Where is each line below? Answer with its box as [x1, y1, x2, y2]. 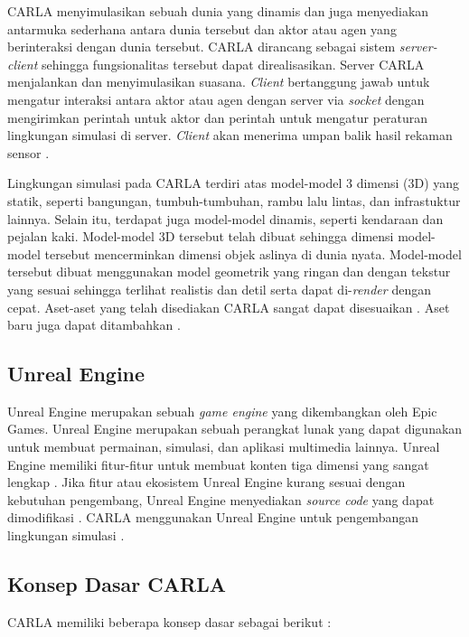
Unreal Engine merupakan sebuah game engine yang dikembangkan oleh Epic [7, 401, 437, 420]
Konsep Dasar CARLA [7, 570, 226, 598]
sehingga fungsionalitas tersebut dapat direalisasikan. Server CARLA [41, 54, 425, 73]
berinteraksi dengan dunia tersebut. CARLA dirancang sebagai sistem [7, 37, 396, 56]
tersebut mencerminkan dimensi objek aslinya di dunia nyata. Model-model [44, 244, 462, 263]
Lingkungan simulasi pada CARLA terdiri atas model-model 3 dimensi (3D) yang [7, 173, 460, 192]
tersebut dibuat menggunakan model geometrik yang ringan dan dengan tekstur [7, 262, 451, 281]
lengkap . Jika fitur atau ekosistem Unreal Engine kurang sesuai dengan [7, 473, 406, 492]
